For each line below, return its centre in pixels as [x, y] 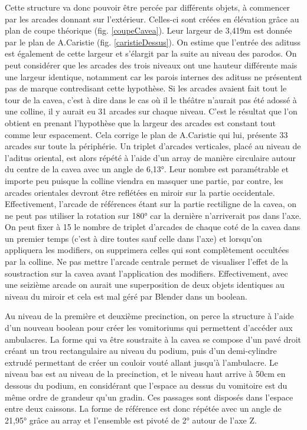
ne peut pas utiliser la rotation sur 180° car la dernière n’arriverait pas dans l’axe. [153, 215]
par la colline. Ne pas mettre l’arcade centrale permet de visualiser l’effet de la [146, 262]
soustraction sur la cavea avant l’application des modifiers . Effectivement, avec [146, 273]
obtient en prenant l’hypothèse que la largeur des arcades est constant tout [141, 122]
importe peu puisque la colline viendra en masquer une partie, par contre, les [144, 180]
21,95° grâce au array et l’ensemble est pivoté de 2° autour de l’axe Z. [131, 420]
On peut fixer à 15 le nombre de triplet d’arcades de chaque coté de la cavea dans [153, 227]
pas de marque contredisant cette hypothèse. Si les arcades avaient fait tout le [146, 88]
